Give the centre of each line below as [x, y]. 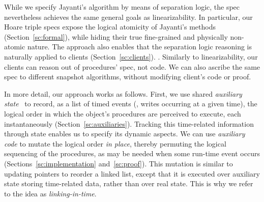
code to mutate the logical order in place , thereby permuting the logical [115, 143]
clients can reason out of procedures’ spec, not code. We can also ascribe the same [132, 66]
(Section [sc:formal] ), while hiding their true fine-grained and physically [116, 36]
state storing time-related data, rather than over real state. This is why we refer [129, 183]
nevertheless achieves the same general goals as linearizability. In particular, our [128, 17]
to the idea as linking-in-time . [50, 193]
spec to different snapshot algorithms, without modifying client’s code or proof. [128, 77]
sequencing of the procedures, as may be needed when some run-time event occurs [132, 153]
